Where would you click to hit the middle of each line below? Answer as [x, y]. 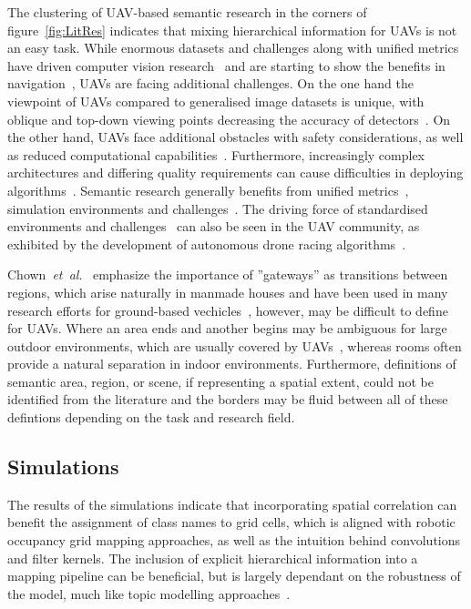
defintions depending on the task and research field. [151, 417]
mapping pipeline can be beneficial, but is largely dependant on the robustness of [234, 576]
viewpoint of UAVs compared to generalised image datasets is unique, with [216, 101]
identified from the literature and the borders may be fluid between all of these [228, 399]
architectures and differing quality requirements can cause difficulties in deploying [235, 173]
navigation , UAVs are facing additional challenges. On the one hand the [210, 83]
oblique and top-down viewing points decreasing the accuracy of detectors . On [229, 119]
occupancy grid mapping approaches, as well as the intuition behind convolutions [234, 540]
